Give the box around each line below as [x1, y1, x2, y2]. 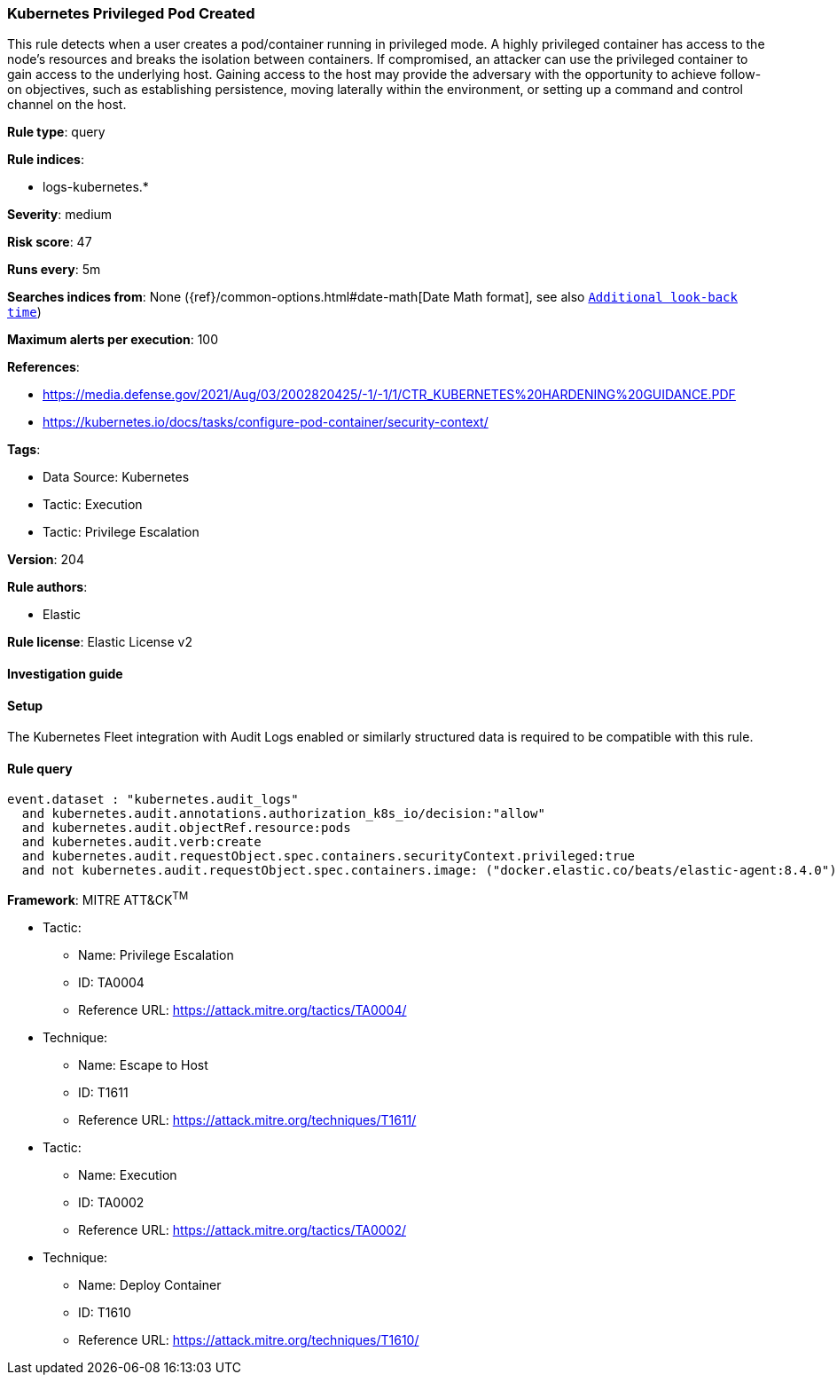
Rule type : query [7, 124, 106, 140]
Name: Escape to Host [78, 1057, 208, 1073]
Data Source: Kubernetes [43, 469, 190, 485]
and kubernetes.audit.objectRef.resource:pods [21, 821, 351, 836]
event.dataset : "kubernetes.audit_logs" [7, 792, 299, 807]
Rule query [7, 760, 73, 776]
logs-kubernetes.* [43, 179, 149, 195]
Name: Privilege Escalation [78, 947, 234, 963]
